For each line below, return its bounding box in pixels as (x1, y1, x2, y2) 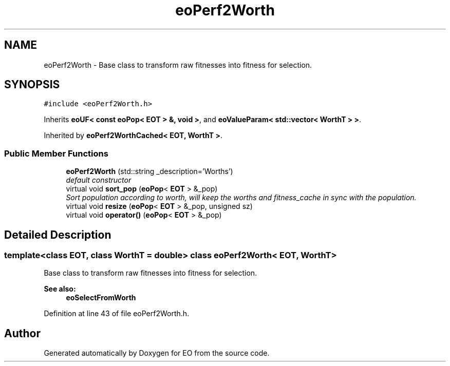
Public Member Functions (4, 148, 108, 159)
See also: (44, 284, 76, 294)
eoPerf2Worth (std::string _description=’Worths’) (66, 167, 233, 176)
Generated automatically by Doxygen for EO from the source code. (44, 349, 270, 358)
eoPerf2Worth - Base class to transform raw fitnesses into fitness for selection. (44, 60, 312, 69)
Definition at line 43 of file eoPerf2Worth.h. (44, 309, 190, 318)
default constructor (66, 176, 132, 185)
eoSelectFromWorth (66, 293, 136, 302)
